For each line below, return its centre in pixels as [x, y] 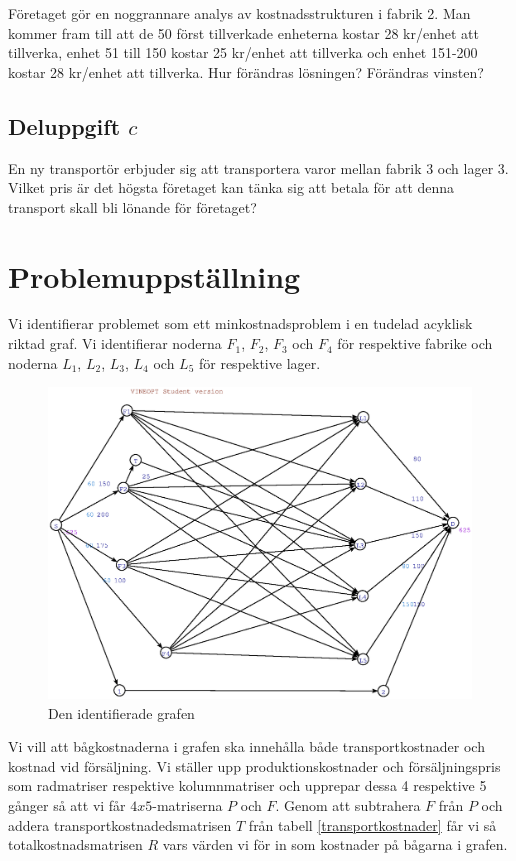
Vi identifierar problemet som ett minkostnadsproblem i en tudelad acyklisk [240, 323]
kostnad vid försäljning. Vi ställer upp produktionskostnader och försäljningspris [254, 765]
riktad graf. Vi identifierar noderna [115, 343]
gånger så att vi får [67, 805]
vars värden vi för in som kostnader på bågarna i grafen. [335, 844]
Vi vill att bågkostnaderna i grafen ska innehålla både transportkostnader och [246, 746]
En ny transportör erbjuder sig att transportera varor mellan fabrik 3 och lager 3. [258, 167]
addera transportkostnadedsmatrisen [120, 824]
